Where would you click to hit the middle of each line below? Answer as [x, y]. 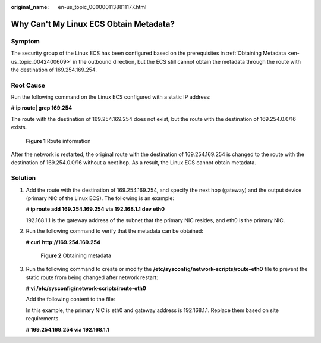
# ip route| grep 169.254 [42, 108]
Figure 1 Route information [58, 141]
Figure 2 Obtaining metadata [76, 255]
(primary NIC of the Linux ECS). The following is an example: [100, 198]
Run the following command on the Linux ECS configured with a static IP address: [111, 97]
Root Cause [28, 85]
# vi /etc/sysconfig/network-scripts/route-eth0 [86, 288]
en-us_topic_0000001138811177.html [102, 7]
